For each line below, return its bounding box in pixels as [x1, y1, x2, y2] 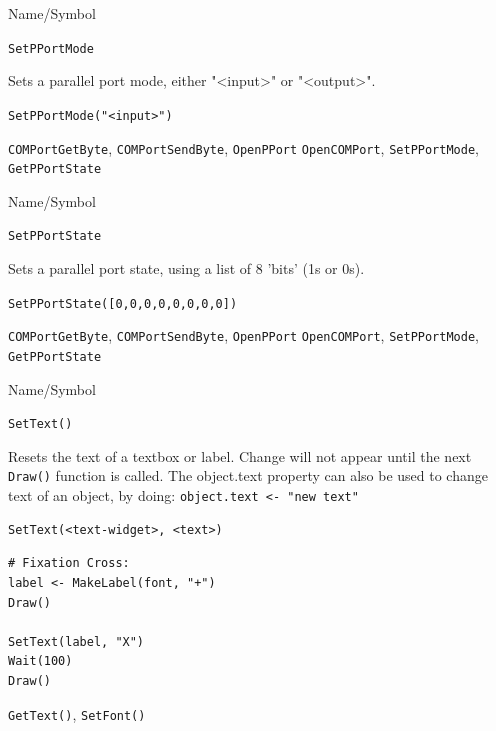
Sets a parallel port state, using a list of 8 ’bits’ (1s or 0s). [8, 258, 365, 279]
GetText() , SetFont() [8, 703, 146, 724]
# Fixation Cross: [8, 556, 130, 571]
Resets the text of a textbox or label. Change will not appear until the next [8, 445, 472, 466]
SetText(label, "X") [8, 634, 145, 649]
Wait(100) [8, 654, 73, 669]
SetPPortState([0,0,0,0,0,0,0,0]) [8, 296, 238, 311]
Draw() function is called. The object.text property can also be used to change [8, 465, 488, 486]
